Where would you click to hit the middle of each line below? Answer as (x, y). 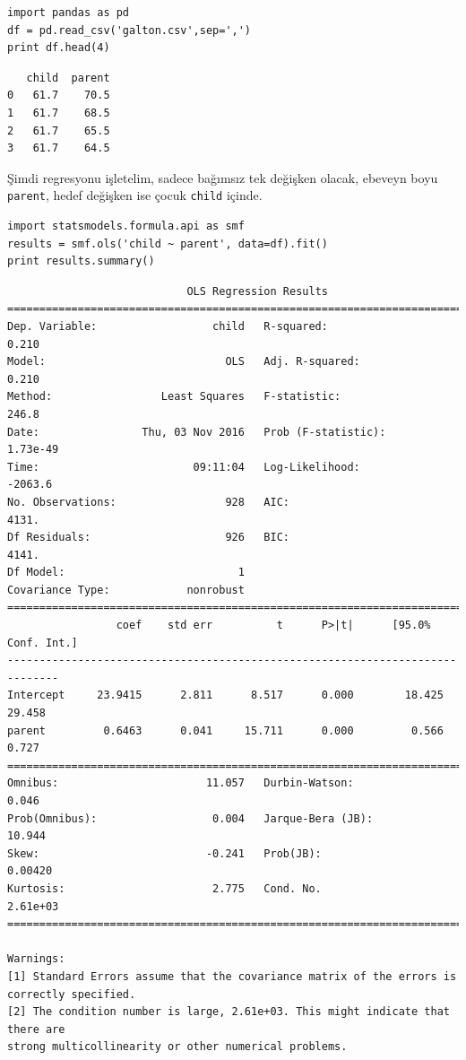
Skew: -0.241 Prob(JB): (164, 853)
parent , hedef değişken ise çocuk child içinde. (135, 195)
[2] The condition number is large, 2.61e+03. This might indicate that (229, 1012)
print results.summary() (81, 261)
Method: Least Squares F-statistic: (174, 397)
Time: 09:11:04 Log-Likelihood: (184, 467)
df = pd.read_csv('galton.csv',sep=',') (129, 30)
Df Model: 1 (126, 573)
